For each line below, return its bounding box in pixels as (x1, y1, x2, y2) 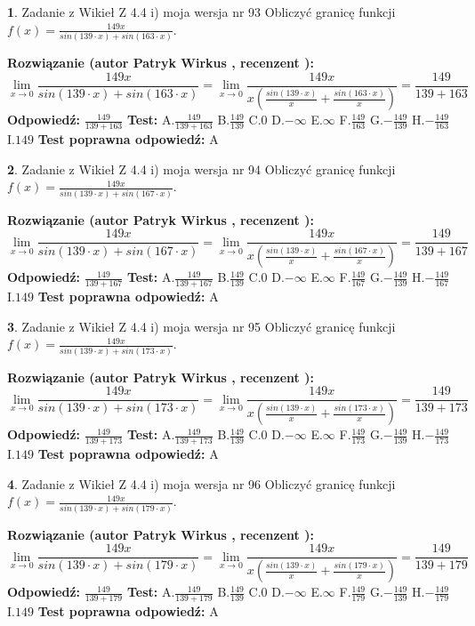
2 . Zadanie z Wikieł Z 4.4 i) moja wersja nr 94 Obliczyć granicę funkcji (7, 159, 396, 178)
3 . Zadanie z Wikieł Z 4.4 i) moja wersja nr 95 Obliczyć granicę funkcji (7, 317, 396, 335)
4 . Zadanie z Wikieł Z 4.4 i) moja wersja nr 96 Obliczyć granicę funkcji (7, 474, 396, 493)
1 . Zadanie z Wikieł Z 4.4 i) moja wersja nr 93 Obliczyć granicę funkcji (7, 3, 396, 20)
